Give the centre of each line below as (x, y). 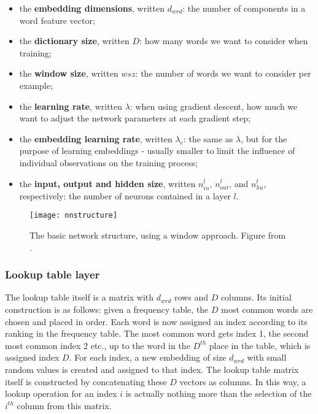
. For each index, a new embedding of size (148, 357)
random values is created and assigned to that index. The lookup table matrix (152, 369)
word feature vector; (57, 20)
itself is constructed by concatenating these (86, 381)
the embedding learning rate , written (96, 138)
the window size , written (69, 73)
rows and (191, 297)
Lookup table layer (52, 274)
